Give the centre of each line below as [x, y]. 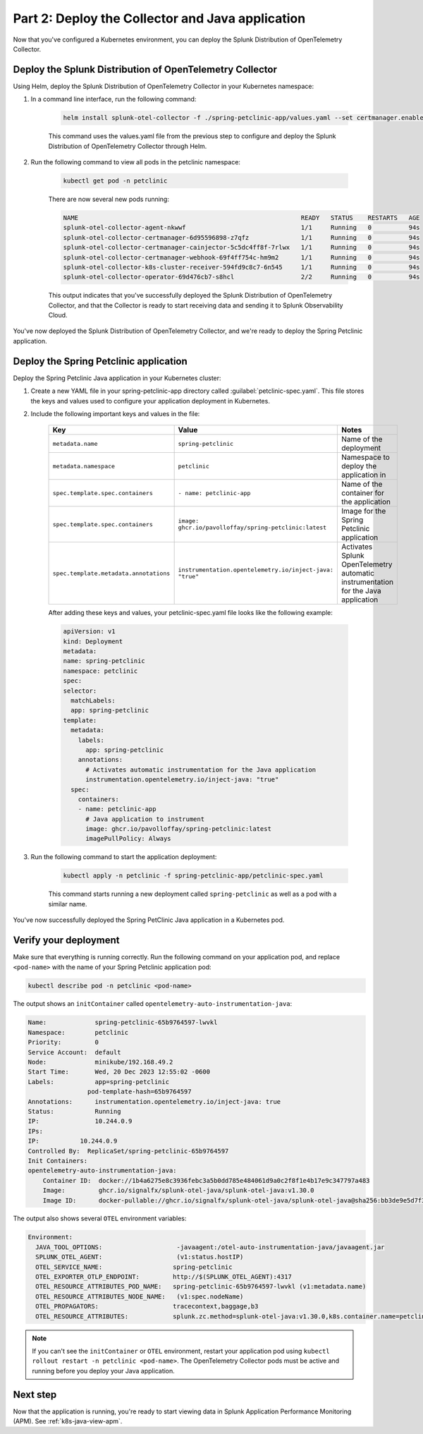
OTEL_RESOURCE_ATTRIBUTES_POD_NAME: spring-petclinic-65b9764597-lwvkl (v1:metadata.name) [201, 1287]
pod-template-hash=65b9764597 [139, 1092]
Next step [35, 1394]
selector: [80, 691]
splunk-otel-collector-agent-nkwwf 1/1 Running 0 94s [241, 228]
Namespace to [366, 457]
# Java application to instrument [145, 819]
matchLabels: [93, 701]
